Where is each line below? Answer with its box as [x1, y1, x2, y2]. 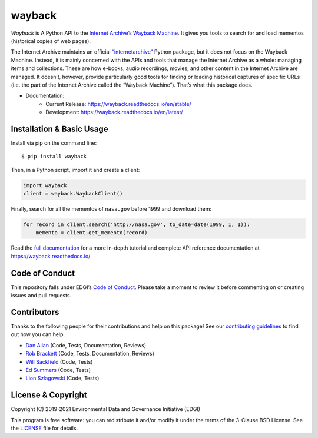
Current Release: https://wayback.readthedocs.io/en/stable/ [45, 100, 191, 107]
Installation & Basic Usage [11, 124, 108, 134]
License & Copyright [11, 390, 88, 400]
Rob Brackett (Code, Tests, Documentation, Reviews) [25, 350, 154, 357]
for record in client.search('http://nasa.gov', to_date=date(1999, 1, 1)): [23, 221, 250, 228]
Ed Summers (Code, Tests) [25, 367, 91, 374]
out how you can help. [11, 331, 65, 338]
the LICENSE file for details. [11, 424, 78, 432]
